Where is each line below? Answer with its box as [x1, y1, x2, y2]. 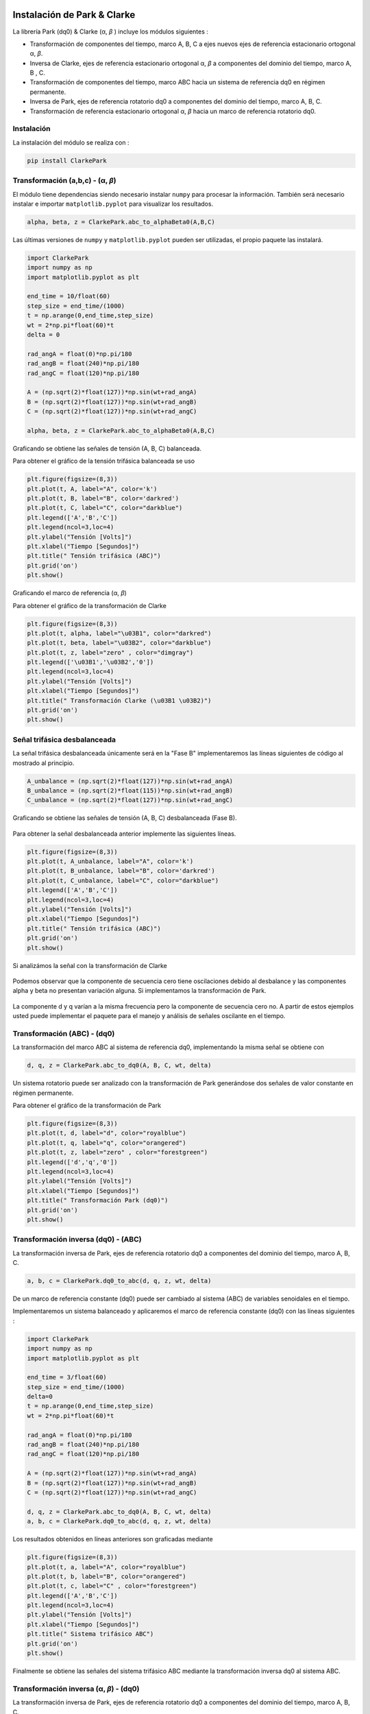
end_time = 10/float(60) [27, 292, 111, 300]
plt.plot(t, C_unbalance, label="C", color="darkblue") [27, 876, 219, 884]
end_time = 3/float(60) [27, 1373, 108, 1381]
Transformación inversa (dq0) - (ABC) [12, 1235, 142, 1244]
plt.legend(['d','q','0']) [27, 1158, 118, 1166]
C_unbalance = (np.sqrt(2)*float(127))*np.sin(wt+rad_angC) [27, 796, 234, 804]
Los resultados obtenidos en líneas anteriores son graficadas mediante [12, 1535, 213, 1543]
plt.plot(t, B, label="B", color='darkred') [27, 494, 180, 503]
